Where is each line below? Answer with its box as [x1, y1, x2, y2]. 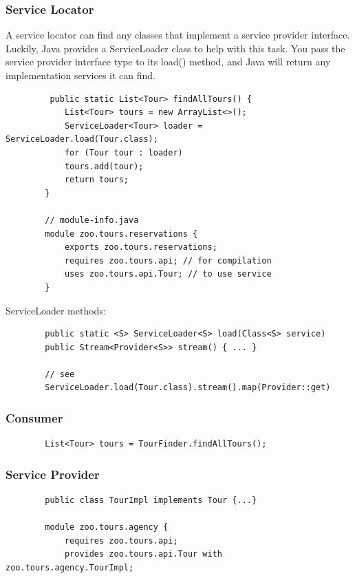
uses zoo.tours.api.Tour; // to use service [64, 269, 272, 279]
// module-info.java [45, 215, 139, 225]
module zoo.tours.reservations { [45, 228, 198, 239]
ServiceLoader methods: [6, 303, 106, 317]
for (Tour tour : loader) [64, 147, 183, 158]
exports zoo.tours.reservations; [64, 242, 217, 253]
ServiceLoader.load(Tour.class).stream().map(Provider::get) [45, 383, 331, 393]
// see [45, 369, 75, 379]
